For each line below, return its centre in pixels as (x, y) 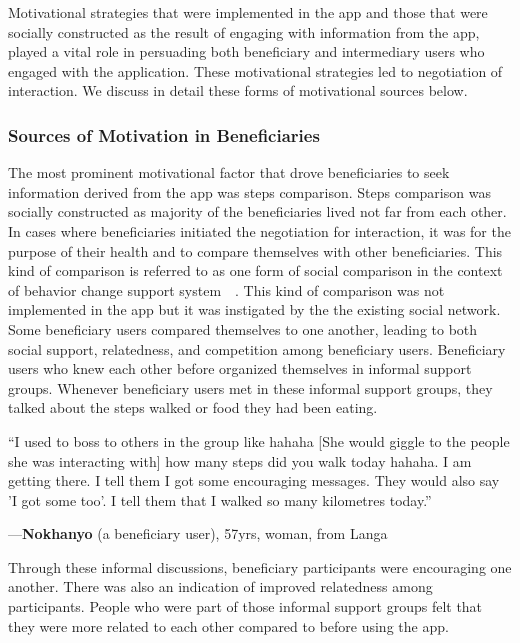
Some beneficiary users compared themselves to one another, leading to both (243, 328)
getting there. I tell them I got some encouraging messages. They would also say (254, 480)
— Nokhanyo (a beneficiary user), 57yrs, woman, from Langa (198, 533)
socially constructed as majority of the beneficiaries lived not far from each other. (257, 211)
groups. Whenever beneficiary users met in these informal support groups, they (250, 387)
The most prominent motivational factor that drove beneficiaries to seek (229, 172)
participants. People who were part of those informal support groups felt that (245, 606)
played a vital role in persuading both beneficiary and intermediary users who (246, 51)
